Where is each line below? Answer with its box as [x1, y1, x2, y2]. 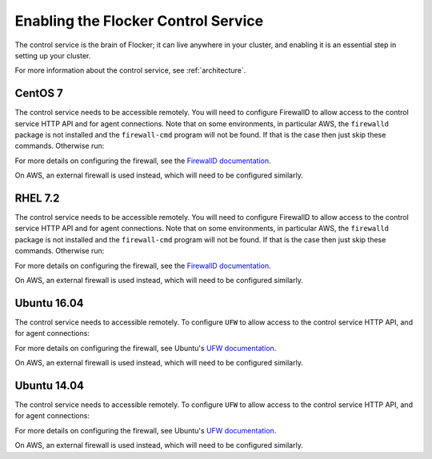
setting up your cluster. [14, 50, 91, 60]
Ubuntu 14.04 [14, 378, 84, 392]
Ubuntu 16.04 [14, 296, 84, 309]
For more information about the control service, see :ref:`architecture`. [14, 66, 246, 75]
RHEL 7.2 [14, 192, 60, 205]
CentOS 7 [14, 86, 63, 100]
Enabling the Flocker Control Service [14, 12, 264, 30]
